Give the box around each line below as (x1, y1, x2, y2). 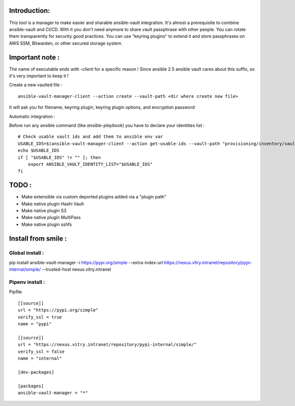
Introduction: (9, 6, 50, 15)
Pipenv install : (9, 279, 45, 285)
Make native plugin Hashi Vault (21, 201, 84, 207)
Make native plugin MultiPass (21, 215, 81, 220)
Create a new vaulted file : (9, 82, 62, 88)
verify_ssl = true (18, 314, 62, 320)
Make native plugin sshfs (21, 221, 72, 227)
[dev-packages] (18, 369, 55, 375)
